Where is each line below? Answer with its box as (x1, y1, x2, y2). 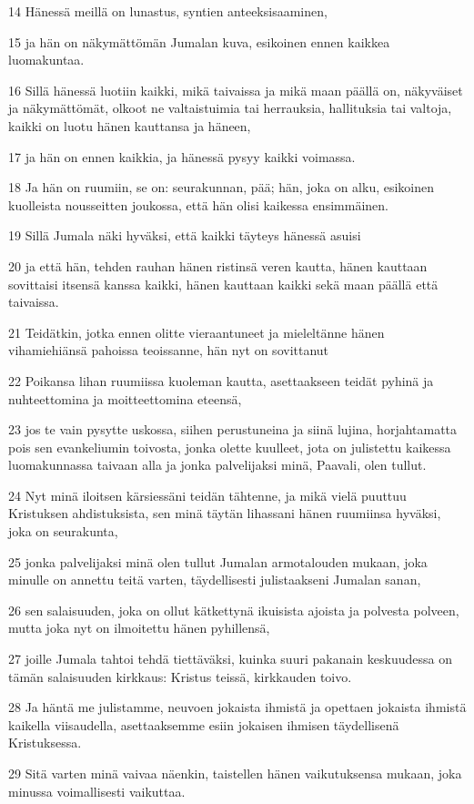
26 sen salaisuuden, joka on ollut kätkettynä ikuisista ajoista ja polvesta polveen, (8, 600, 459, 619)
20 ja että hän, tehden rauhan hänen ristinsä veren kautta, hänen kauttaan (8, 256, 428, 275)
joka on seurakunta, (8, 522, 118, 541)
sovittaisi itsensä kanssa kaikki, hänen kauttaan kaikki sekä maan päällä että (8, 274, 439, 293)
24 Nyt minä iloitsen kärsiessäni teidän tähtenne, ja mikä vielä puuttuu (8, 485, 407, 504)
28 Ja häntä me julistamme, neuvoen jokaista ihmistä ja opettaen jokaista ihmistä (8, 697, 467, 717)
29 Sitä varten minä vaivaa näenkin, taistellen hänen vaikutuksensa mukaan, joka (8, 764, 462, 782)
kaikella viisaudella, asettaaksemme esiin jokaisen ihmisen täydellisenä (8, 715, 399, 734)
